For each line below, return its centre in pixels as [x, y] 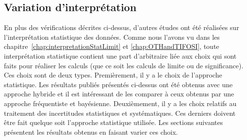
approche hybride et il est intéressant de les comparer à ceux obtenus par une [119, 94]
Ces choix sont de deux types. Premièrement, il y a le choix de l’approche [113, 75]
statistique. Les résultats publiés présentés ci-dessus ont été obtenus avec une [118, 84]
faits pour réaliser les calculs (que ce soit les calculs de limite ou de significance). [124, 65]
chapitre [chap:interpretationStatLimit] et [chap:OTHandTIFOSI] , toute [112, 46]
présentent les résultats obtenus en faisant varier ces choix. [91, 132]
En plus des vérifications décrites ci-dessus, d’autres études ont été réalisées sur [122, 27]
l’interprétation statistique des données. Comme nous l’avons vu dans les [112, 37]
